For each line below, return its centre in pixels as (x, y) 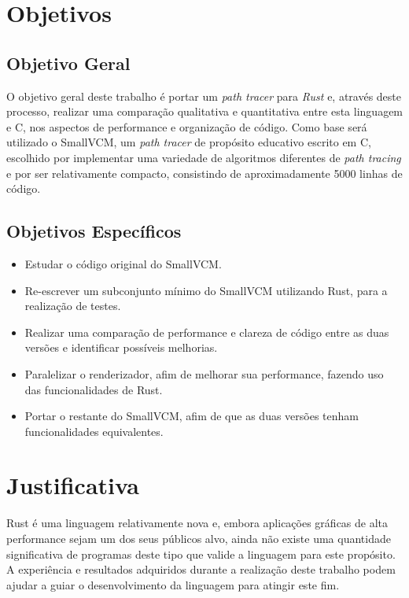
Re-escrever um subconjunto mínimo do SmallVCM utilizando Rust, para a (206, 290)
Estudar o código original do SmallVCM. (123, 263)
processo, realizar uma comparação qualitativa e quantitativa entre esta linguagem (205, 111)
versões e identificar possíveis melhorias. (121, 347)
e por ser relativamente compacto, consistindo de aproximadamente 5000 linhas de (204, 173)
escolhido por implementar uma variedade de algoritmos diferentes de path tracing (204, 157)
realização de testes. (73, 306)
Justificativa (73, 485)
